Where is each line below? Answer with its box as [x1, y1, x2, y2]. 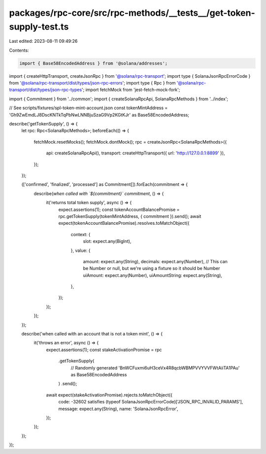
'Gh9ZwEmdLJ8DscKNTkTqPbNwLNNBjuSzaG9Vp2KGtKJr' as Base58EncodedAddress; [9, 112, 190, 118]
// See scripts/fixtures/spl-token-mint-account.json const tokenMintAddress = [9, 105, 168, 111]
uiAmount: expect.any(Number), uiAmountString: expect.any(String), [83, 272, 223, 278]
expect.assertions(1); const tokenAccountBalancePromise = [58, 207, 180, 212]
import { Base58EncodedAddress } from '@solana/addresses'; [19, 61, 168, 66]
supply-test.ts [9, 21, 69, 32]
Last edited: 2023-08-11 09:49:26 [9, 38, 78, 44]
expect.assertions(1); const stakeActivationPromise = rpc [46, 347, 162, 353]
